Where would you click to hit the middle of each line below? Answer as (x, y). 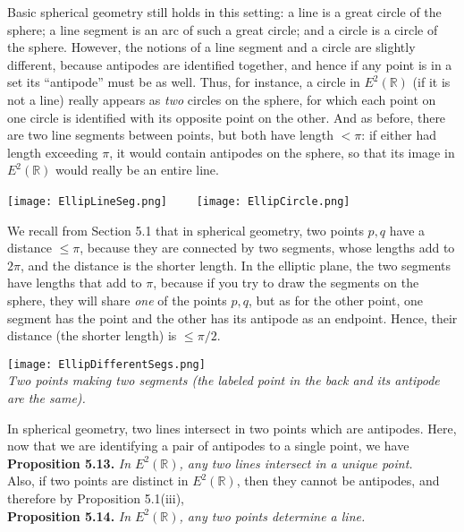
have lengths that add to (75, 283)
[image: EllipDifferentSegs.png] (106, 364)
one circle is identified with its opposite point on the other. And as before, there (227, 117)
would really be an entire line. (137, 170)
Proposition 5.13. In (69, 463)
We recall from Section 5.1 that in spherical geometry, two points (186, 230)
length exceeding (53, 152)
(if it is (431, 82)
